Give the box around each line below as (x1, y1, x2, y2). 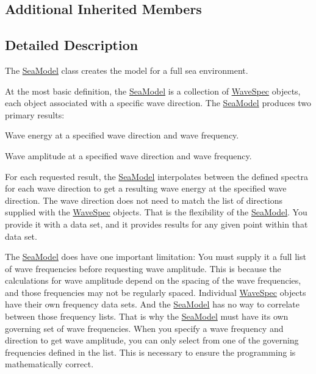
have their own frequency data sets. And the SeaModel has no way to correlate (5, 298, 300, 311)
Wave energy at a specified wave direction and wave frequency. (5, 129, 239, 142)
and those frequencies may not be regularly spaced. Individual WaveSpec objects (5, 286, 306, 298)
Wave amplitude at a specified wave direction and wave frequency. (5, 149, 252, 162)
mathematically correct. (5, 358, 94, 370)
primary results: (5, 108, 65, 121)
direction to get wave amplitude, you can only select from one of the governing (5, 334, 299, 347)
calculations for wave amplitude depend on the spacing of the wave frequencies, (5, 274, 301, 287)
